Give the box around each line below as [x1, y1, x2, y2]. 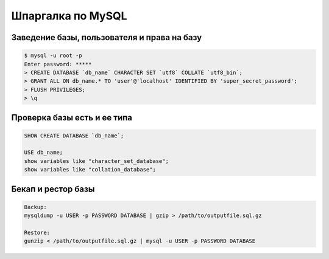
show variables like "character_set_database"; [24, 157, 169, 164]
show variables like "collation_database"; [24, 166, 157, 173]
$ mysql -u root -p [24, 52, 82, 59]
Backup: [24, 204, 47, 210]
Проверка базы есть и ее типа [11, 112, 133, 123]
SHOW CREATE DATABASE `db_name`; [24, 132, 124, 139]
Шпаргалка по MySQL [11, 9, 127, 22]
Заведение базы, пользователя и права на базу [11, 32, 202, 43]
